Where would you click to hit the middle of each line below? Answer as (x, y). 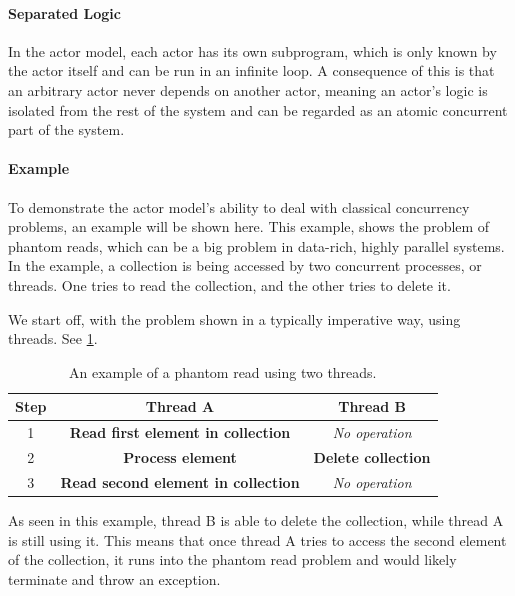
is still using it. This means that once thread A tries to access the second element (257, 539)
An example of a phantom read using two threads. (223, 371)
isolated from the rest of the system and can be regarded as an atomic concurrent (258, 109)
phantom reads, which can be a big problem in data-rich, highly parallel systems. (256, 245)
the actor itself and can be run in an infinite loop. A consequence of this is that (251, 70)
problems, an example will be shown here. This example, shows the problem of (249, 226)
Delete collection (372, 457)
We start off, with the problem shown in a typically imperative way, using (234, 318)
